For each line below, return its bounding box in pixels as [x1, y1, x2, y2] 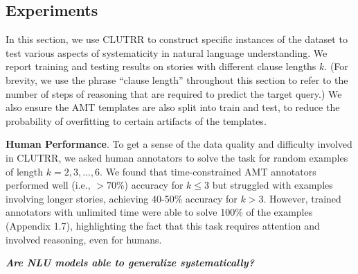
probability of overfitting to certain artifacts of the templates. [6, 113, 267, 128]
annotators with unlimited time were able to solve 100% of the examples [6, 205, 313, 219]
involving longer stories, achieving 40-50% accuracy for [6, 191, 238, 205]
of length [6, 164, 44, 178]
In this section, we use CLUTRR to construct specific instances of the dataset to [6, 32, 348, 46]
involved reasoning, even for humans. [6, 232, 162, 246]
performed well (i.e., [6, 178, 91, 192]
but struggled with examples [212, 178, 333, 192]
